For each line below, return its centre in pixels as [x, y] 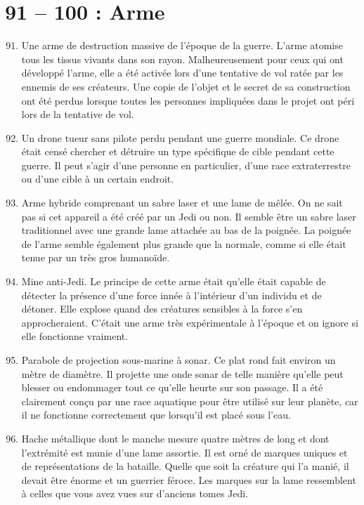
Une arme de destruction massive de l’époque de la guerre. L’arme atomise [182, 45]
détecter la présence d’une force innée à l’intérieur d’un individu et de [171, 295]
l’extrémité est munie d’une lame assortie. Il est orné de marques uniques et [184, 452]
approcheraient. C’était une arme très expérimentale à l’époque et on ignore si [190, 322]
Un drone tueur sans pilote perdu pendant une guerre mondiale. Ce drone [180, 137]
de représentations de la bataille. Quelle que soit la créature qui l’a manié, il [185, 466]
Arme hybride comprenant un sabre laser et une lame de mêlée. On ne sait [182, 203]
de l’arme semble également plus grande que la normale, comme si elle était [184, 243]
